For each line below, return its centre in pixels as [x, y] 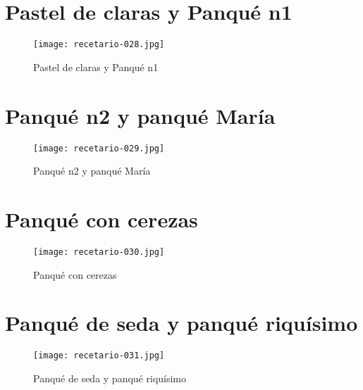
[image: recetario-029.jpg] [99, 148]
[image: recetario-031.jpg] [99, 356]
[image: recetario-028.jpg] [99, 45]
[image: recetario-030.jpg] [99, 252]
